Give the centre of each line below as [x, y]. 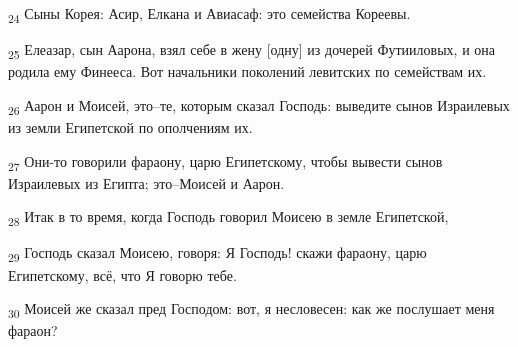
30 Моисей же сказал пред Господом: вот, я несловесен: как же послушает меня [251, 309]
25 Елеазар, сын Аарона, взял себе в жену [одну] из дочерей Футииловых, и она [252, 50]
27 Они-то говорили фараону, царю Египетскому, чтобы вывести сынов [225, 162]
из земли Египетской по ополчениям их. [130, 126]
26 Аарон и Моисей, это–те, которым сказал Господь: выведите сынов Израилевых [259, 106]
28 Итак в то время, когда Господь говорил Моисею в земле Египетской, [228, 218]
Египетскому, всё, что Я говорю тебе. [122, 274]
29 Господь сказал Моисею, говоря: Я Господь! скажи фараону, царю [217, 254]
